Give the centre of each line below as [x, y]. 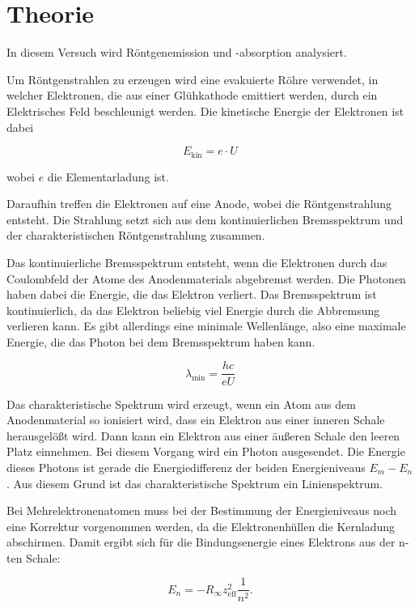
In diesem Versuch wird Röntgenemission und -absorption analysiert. [177, 52]
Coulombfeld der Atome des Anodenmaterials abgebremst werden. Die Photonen [206, 278]
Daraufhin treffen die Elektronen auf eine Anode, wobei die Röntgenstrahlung [199, 204]
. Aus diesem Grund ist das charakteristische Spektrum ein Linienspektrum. [195, 483]
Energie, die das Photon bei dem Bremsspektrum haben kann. [161, 341]
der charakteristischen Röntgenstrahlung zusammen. [136, 235]
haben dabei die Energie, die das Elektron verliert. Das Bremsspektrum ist [192, 294]
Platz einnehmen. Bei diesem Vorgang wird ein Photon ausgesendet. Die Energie [206, 451]
